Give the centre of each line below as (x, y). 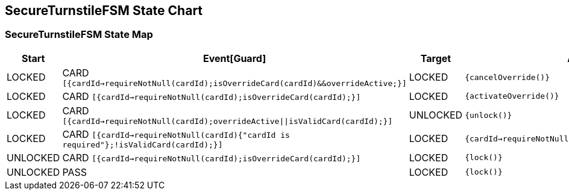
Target (436, 58)
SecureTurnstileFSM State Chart (104, 11)
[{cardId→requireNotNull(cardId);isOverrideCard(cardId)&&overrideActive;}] (234, 83)
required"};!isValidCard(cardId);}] (143, 144)
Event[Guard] (234, 58)
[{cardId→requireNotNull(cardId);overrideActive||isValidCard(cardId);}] (228, 121)
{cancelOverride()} (508, 77)
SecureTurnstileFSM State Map (79, 35)
